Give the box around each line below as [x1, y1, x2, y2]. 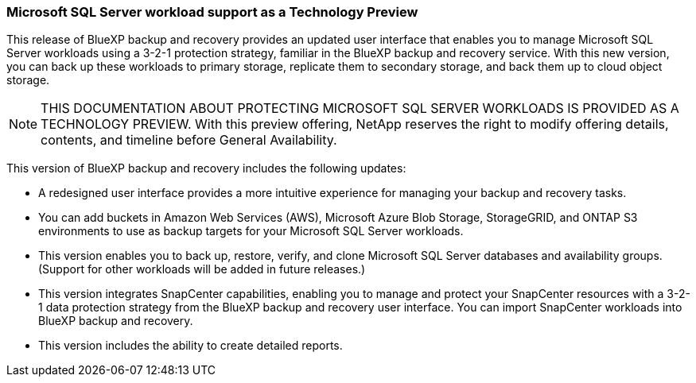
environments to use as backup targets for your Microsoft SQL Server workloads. [38, 224, 464, 238]
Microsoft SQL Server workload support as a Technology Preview [6, 4, 418, 20]
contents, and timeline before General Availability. [41, 132, 337, 149]
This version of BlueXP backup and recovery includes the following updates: [6, 161, 406, 176]
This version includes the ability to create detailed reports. [38, 339, 343, 353]
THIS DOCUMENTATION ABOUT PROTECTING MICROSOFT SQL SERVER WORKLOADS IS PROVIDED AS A [41, 100, 679, 117]
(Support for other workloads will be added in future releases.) [38, 262, 366, 277]
